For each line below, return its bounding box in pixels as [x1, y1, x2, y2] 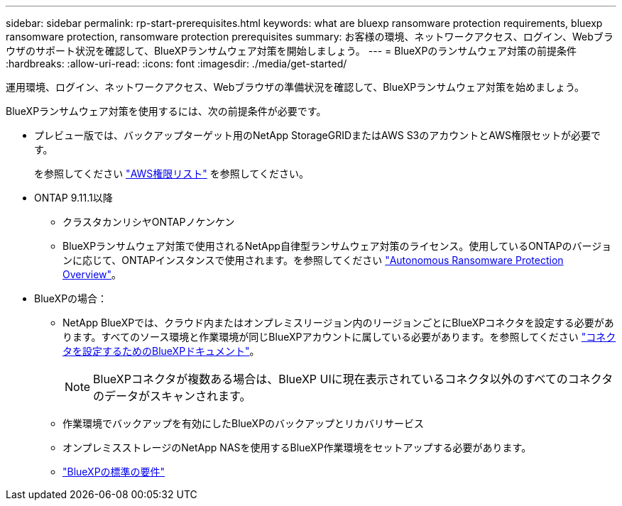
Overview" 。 [62, 268, 122, 280]
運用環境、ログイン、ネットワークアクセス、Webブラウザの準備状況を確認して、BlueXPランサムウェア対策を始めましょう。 [6, 81, 585, 93]
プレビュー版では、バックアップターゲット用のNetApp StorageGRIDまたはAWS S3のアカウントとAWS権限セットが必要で [34, 129, 601, 141]
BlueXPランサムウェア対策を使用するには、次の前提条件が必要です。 [6, 105, 327, 117]
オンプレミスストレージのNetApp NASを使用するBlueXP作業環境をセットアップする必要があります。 [62, 441, 532, 453]
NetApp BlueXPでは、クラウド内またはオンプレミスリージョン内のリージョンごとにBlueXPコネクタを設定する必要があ [62, 317, 614, 329]
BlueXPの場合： [34, 292, 108, 304]
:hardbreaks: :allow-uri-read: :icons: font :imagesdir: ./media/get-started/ [6, 57, 347, 70]
